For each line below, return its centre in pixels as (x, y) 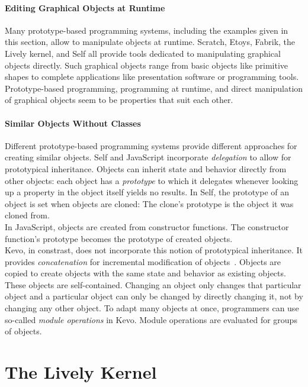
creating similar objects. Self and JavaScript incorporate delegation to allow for (148, 157)
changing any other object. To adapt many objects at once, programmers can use (152, 308)
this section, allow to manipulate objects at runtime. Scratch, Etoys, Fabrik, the (150, 42)
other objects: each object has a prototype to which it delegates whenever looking (152, 180)
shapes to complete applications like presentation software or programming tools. (152, 77)
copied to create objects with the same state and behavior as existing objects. (145, 273)
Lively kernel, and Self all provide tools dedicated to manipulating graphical (143, 53)
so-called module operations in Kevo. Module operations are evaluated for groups (151, 319)
